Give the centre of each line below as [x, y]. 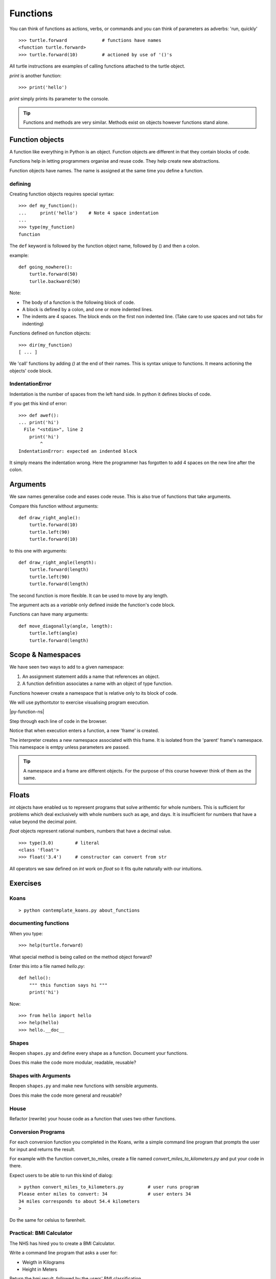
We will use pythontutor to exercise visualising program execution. [79, 702]
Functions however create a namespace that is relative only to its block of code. [94, 693]
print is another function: [36, 75]
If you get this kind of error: [38, 404]
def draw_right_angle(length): [58, 563]
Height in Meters [40, 1269]
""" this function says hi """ [68, 985]
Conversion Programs [37, 1132]
